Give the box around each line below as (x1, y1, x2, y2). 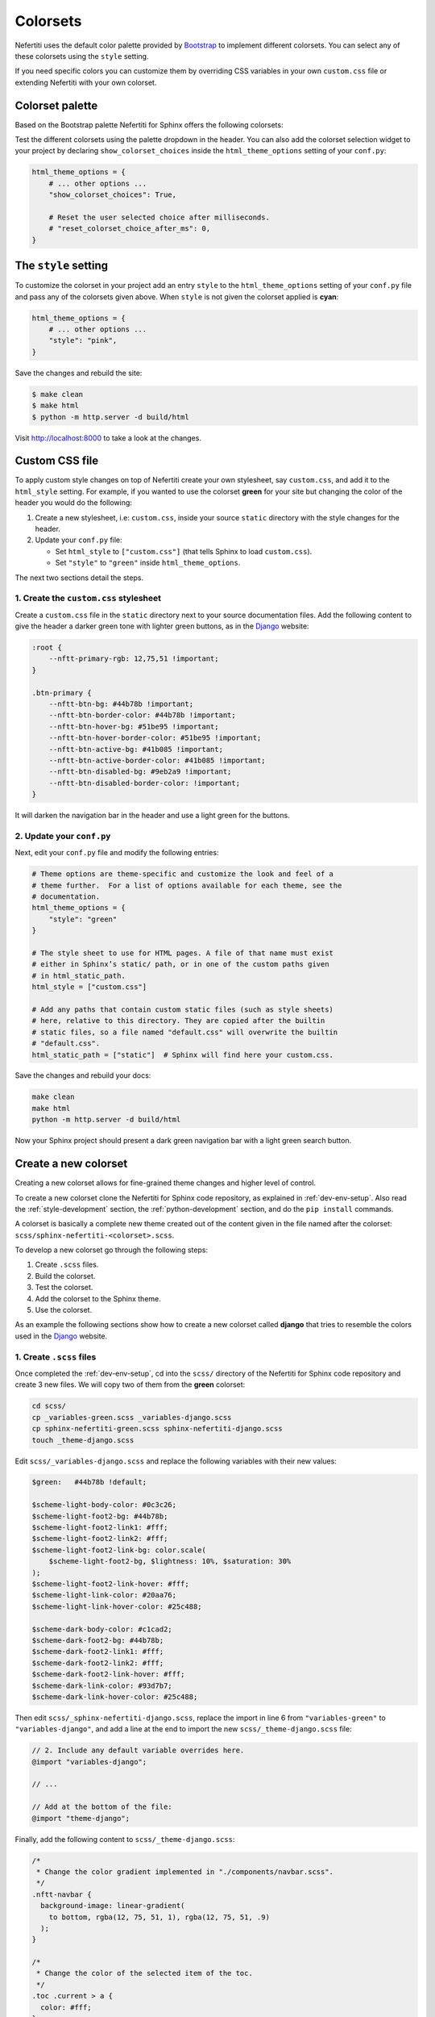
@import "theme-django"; (31, 1814, 130, 1823)
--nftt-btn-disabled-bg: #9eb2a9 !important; (48, 767, 232, 776)
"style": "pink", (48, 336, 118, 345)
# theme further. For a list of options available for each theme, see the (31, 880, 342, 890)
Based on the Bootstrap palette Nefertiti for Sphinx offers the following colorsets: (14, 119, 284, 129)
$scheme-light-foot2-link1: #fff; (31, 1523, 168, 1532)
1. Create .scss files (14, 1351, 97, 1363)
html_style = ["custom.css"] (31, 983, 147, 992)
